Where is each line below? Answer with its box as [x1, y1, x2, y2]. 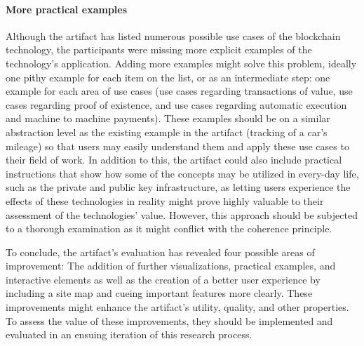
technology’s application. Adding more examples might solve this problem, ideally [6, 55, 357, 70]
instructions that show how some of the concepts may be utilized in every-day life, [6, 166, 359, 180]
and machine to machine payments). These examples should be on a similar [6, 111, 330, 126]
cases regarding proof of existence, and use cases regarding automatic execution [6, 97, 347, 112]
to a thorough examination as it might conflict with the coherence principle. [6, 221, 332, 236]
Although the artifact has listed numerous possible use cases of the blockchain [6, 28, 341, 43]
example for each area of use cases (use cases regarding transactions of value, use [6, 84, 353, 98]
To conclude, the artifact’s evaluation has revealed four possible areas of [6, 244, 315, 259]
